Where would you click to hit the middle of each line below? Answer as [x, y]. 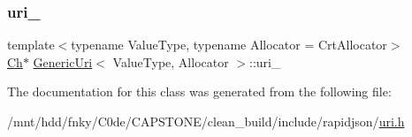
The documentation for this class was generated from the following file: [199, 91]
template [31, 45]
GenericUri [63, 61]
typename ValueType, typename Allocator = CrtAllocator [229, 45]
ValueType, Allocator [171, 61]
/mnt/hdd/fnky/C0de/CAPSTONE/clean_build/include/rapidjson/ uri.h [206, 121]
